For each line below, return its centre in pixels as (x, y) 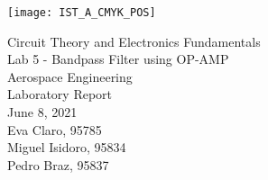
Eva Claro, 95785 (55, 129)
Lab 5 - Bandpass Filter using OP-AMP (118, 59)
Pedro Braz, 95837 (58, 164)
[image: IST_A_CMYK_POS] (82, 13)
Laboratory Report (60, 94)
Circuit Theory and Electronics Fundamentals (134, 41)
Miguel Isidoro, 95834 (67, 147)
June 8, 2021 (42, 112)
